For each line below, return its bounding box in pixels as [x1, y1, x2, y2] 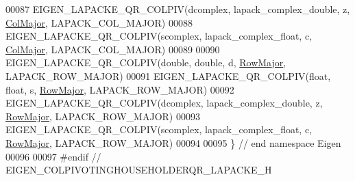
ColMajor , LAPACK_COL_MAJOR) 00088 [5, 15, 193, 29]
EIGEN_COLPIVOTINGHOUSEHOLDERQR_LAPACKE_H [5, 163, 272, 177]
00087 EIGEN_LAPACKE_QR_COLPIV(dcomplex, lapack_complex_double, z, [5, 2, 350, 16]
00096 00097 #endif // [5, 149, 101, 163]
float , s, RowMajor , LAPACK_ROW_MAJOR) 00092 [5, 82, 234, 96]
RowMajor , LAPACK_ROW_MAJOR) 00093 [5, 109, 200, 123]
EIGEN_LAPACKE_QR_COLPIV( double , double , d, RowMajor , [5, 55, 286, 70]
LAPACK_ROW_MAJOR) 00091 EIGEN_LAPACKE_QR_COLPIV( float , [5, 68, 331, 83]
